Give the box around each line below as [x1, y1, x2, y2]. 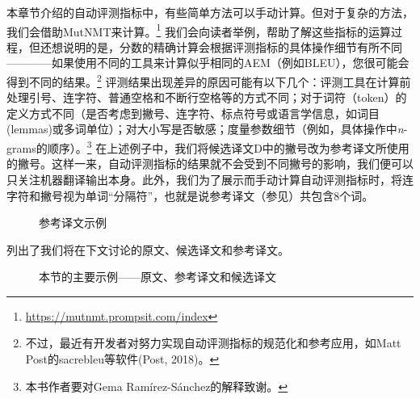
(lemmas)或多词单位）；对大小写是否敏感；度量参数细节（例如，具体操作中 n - [6, 120, 408, 137]
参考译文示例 [39, 214, 107, 231]
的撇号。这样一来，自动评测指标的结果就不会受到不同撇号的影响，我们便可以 [6, 155, 414, 172]
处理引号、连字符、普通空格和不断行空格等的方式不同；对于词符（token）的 [6, 89, 407, 106]
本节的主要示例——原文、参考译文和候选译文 [39, 268, 276, 285]
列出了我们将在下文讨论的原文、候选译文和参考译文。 [6, 241, 289, 258]
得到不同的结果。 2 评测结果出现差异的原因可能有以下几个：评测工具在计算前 [6, 71, 411, 90]
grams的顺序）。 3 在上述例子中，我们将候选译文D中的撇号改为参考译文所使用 [6, 137, 409, 156]
